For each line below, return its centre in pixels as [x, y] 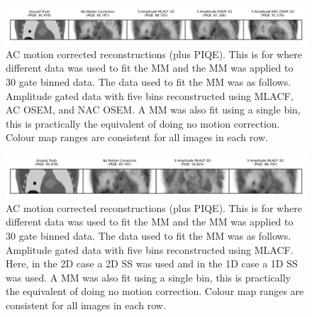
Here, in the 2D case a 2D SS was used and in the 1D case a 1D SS [152, 263]
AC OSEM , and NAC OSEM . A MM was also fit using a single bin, [153, 110]
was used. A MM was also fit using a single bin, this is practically [148, 277]
